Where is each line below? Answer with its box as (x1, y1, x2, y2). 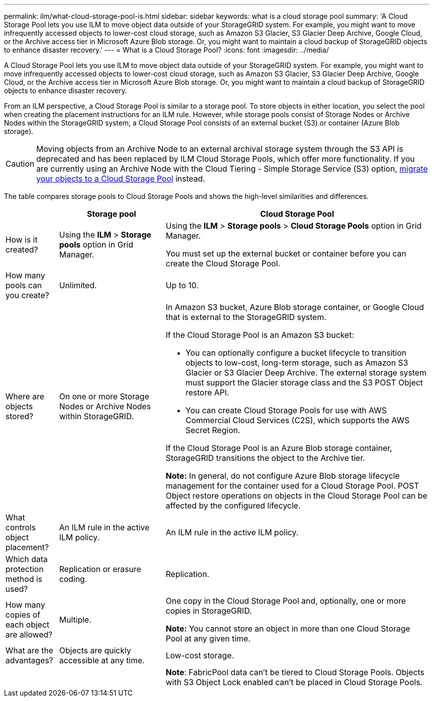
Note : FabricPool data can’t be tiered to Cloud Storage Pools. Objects (165, 667, 425, 677)
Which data (5, 554, 48, 564)
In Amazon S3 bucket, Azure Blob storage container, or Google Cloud (165, 302, 424, 312)
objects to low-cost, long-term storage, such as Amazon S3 (185, 358, 408, 368)
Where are (5, 391, 45, 401)
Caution (5, 159, 35, 169)
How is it (5, 235, 38, 245)
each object (5, 620, 50, 630)
